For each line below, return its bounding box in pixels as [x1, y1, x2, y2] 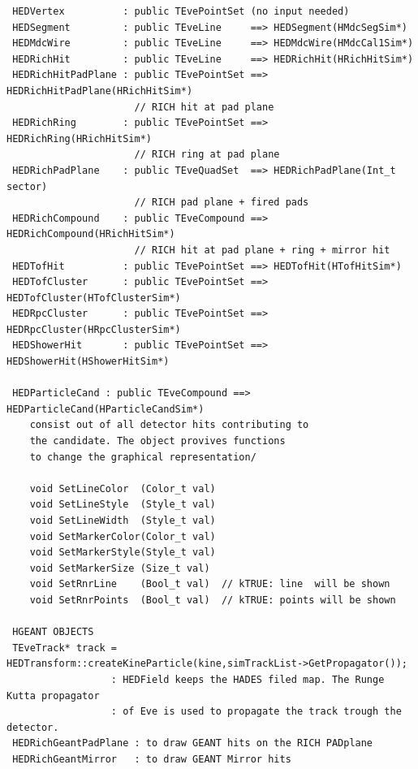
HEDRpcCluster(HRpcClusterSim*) [6, 323, 181, 335]
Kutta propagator [6, 689, 100, 702]
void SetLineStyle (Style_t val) [29, 499, 216, 511]
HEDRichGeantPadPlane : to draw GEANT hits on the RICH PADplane [12, 737, 373, 750]
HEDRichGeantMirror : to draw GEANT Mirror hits [12, 753, 291, 765]
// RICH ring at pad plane [134, 149, 280, 161]
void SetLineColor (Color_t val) [29, 482, 216, 495]
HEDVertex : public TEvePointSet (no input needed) [12, 6, 350, 17]
